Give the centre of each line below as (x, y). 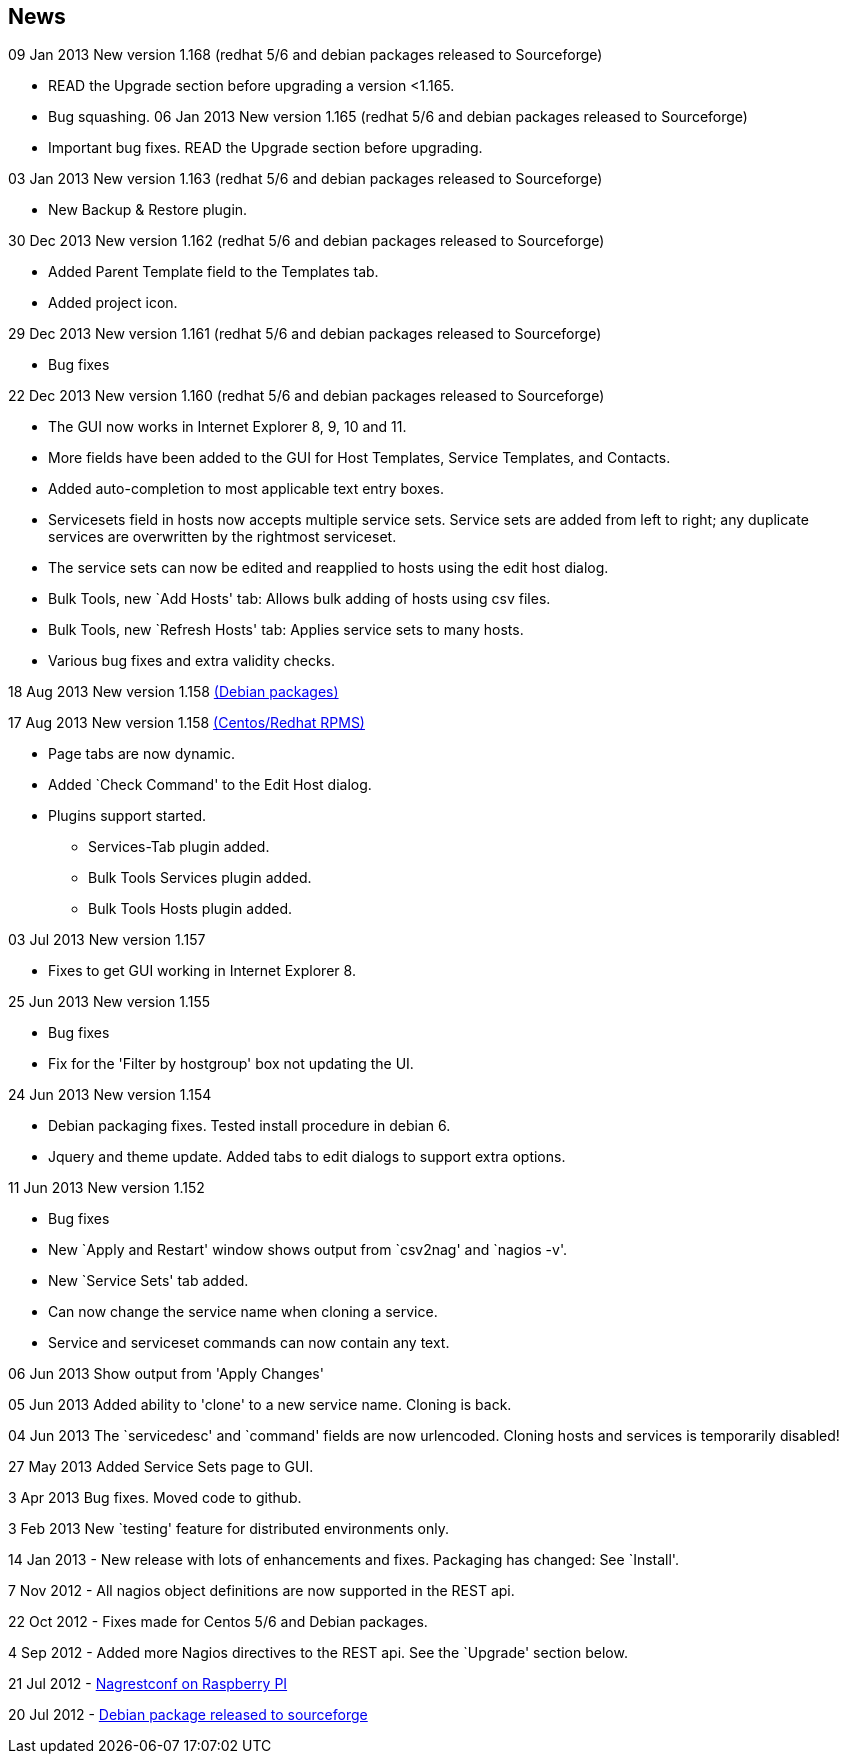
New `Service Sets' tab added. (148, 1281)
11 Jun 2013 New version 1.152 (106, 1188)
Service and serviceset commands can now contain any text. (249, 1343)
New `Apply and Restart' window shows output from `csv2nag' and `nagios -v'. (307, 1250)
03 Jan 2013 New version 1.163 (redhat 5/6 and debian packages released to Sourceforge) (305, 179)
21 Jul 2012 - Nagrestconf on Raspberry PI (148, 1684)
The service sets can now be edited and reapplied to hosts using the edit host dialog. (328, 568)
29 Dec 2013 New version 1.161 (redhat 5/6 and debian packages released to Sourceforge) (305, 334)
